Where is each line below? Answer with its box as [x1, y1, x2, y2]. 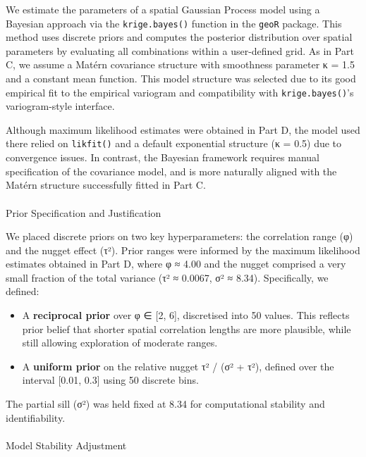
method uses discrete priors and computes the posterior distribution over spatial [6, 30, 353, 44]
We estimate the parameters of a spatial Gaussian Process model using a [6, 2, 320, 16]
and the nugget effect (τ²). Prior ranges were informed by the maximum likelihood [6, 242, 360, 257]
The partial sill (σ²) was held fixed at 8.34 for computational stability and [6, 396, 325, 411]
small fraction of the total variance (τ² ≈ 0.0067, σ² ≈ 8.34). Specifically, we [6, 270, 329, 284]
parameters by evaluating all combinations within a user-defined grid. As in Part [6, 43, 354, 58]
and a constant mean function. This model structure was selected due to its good [6, 71, 356, 86]
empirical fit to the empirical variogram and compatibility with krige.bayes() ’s [6, 84, 354, 99]
